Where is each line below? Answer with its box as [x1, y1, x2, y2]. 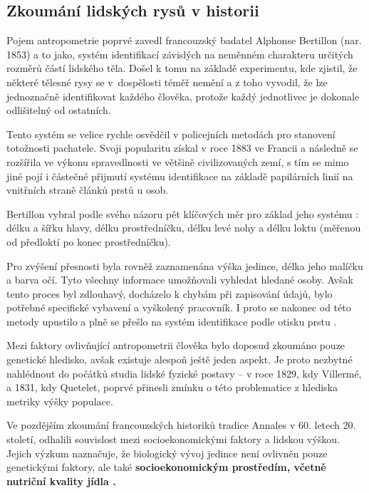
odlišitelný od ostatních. [6, 103, 111, 118]
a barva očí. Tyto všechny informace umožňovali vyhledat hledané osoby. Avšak [6, 272, 353, 287]
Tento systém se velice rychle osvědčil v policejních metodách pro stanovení [6, 126, 336, 141]
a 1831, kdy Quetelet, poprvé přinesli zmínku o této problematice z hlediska [6, 380, 338, 395]
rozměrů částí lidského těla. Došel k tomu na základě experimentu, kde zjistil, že [6, 61, 358, 76]
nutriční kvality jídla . [6, 473, 116, 488]
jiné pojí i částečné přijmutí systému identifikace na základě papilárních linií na [6, 168, 353, 183]
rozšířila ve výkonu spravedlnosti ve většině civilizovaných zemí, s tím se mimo [6, 154, 349, 169]
